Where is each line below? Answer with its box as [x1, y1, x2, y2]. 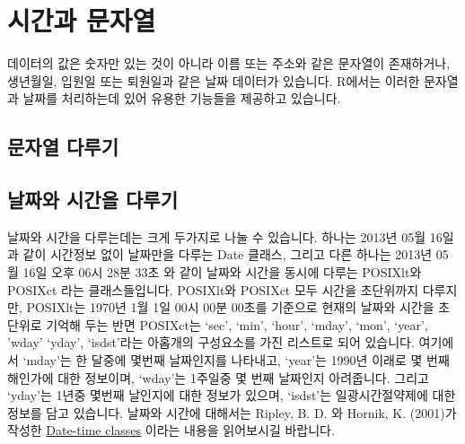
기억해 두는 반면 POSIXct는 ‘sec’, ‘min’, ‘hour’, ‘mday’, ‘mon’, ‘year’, [46, 315, 428, 334]
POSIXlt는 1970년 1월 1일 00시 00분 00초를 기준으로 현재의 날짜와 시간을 [26, 298, 434, 317]
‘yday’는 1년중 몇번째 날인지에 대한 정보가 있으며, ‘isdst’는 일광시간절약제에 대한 [7, 386, 456, 405]
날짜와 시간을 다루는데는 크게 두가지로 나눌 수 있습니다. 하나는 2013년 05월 [7, 227, 426, 246]
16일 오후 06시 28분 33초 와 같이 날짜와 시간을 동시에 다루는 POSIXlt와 [22, 263, 422, 282]
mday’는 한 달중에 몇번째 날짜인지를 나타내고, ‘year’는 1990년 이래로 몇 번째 [26, 351, 450, 370]
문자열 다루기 [7, 133, 118, 161]
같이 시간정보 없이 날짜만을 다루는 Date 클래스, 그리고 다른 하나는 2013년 [22, 245, 433, 264]
